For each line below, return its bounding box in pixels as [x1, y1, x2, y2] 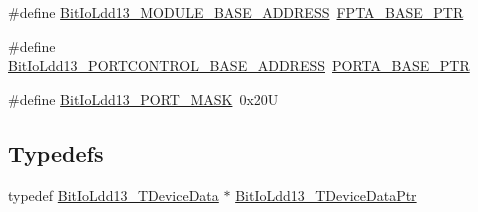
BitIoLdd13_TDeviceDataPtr [235, 184, 417, 205]
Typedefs [8, 137, 104, 168]
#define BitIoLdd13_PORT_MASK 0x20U [8, 88, 279, 109]
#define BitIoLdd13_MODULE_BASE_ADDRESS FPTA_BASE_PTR [8, 2, 464, 22]
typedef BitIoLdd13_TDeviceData [8, 184, 219, 205]
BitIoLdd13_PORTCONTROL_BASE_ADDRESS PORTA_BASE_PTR [8, 55, 470, 76]
